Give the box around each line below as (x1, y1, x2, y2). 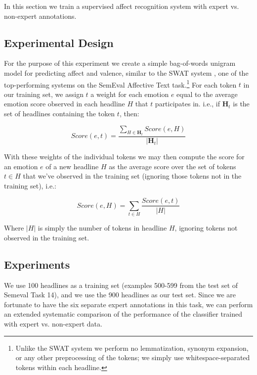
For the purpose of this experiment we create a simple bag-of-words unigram (4, 58, 236, 68)
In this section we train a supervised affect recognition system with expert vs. (4, 1, 239, 11)
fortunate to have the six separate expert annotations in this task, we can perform (4, 299, 253, 309)
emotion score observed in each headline (4, 98, 125, 109)
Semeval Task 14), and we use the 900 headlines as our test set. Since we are (4, 289, 236, 300)
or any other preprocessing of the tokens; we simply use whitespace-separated (15, 352, 250, 363)
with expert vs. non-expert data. (4, 319, 102, 329)
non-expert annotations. (4, 10, 77, 21)
